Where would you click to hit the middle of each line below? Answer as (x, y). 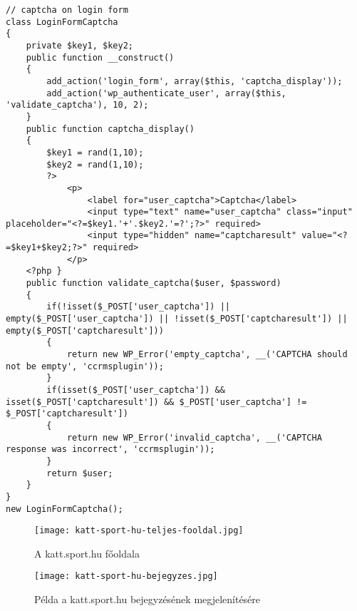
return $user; (80, 473)
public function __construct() (100, 57)
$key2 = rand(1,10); (95, 164)
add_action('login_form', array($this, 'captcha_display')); (195, 81)
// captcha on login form (67, 10)
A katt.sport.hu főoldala (87, 553)
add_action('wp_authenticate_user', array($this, (166, 93)
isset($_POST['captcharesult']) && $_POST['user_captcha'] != (156, 402)
